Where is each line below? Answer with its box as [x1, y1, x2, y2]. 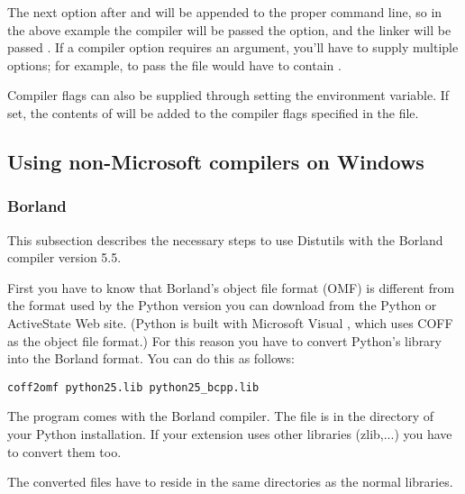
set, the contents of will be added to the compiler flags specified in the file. [7, 103, 419, 122]
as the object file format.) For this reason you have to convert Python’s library [7, 331, 442, 350]
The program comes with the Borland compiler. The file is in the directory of [7, 407, 434, 425]
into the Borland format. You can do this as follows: [7, 349, 296, 368]
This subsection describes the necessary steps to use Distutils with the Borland [7, 230, 443, 249]
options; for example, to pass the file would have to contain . [7, 55, 342, 74]
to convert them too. [7, 442, 122, 461]
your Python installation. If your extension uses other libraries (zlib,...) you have [7, 424, 452, 443]
